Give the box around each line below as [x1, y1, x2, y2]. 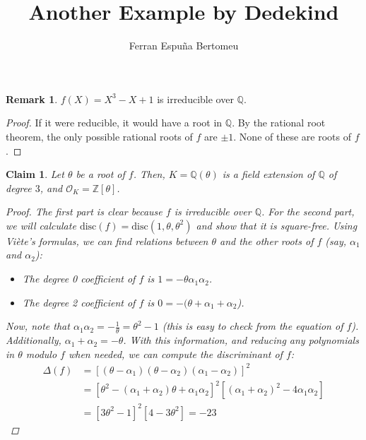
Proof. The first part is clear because [6, 204, 163, 219]
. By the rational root [232, 115, 326, 130]
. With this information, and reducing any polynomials [123, 333, 359, 347]
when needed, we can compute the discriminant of [68, 346, 283, 361]
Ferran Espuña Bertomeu [129, 38, 239, 53]
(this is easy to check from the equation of [162, 319, 343, 333]
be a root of [76, 167, 125, 182]
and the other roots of [220, 233, 314, 248]
